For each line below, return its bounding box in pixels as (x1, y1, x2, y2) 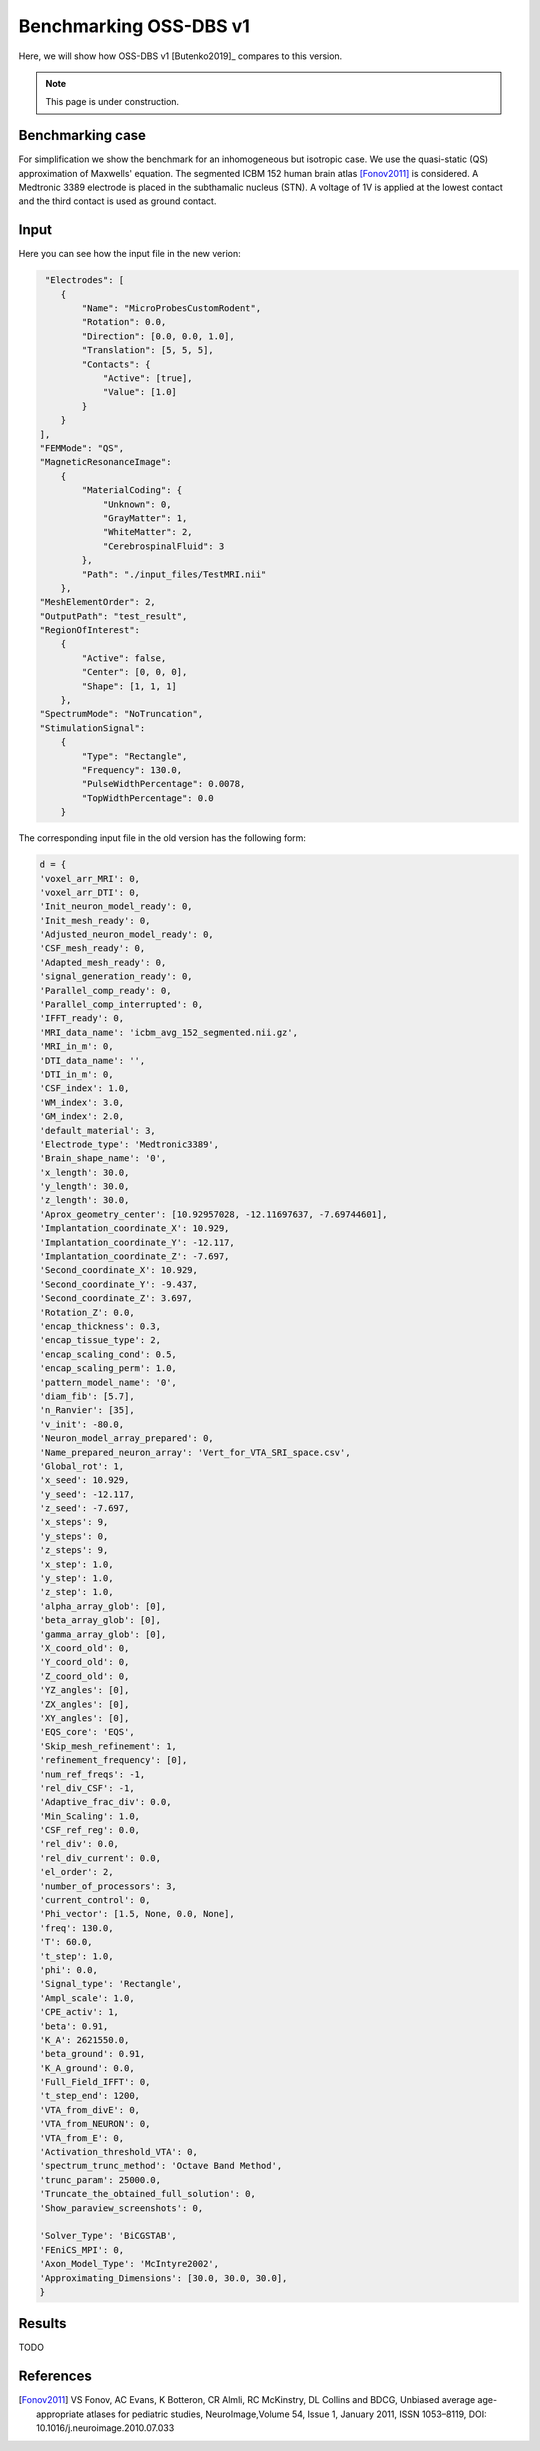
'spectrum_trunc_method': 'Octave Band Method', (39, 2160, 283, 2172)
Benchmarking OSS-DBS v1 (18, 15, 250, 37)
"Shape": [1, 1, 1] (81, 680, 177, 692)
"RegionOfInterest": (39, 625, 140, 636)
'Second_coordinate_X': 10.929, (39, 1265, 199, 1276)
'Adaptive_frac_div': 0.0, (39, 1796, 172, 1808)
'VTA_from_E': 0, (39, 2132, 125, 2144)
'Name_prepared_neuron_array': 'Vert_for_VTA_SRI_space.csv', (39, 1446, 351, 1458)
